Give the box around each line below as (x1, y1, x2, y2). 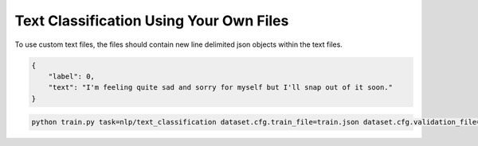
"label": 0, (48, 71, 96, 81)
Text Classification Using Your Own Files (14, 12, 289, 29)
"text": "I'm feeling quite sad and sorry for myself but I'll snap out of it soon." (48, 83, 394, 92)
